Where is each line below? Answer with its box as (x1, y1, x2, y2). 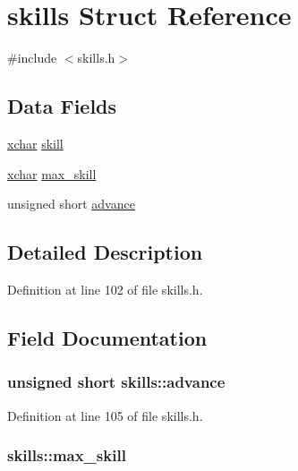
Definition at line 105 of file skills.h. (7, 406, 203, 424)
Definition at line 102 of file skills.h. (7, 279, 203, 298)
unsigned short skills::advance (7, 371, 226, 393)
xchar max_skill (7, 164, 97, 183)
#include (7, 48, 57, 67)
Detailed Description (7, 238, 203, 266)
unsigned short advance (7, 194, 135, 213)
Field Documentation (7, 323, 208, 351)
